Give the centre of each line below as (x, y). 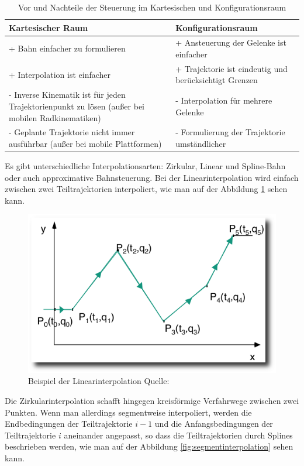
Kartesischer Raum (49, 27)
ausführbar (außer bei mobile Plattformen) (85, 143)
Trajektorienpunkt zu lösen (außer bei (77, 106)
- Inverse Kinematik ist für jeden (67, 95)
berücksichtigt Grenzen (217, 80)
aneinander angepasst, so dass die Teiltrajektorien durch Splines (178, 435)
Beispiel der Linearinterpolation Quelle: (99, 381)
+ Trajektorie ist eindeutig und (232, 68)
